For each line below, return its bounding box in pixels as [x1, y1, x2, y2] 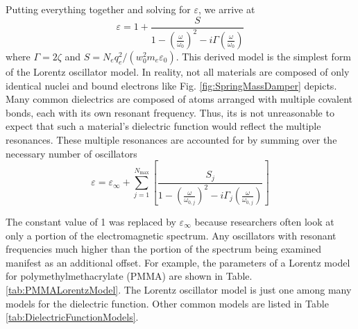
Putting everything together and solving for [6, 2, 191, 16]
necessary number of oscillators [6, 146, 137, 160]
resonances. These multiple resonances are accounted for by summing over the [6, 132, 337, 146]
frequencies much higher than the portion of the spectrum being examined [6, 242, 321, 256]
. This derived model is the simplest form [176, 49, 352, 63]
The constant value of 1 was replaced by [6, 214, 176, 229]
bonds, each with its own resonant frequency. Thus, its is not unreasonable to [6, 105, 334, 119]
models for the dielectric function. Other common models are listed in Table [6, 296, 329, 310]
